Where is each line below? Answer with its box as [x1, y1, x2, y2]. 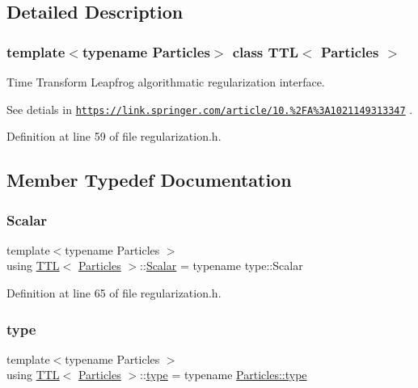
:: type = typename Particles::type [140, 366, 307, 383]
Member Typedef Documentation [6, 167, 292, 192]
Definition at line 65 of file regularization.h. [6, 285, 222, 302]
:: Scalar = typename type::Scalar [140, 257, 303, 274]
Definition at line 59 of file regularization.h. [6, 128, 222, 145]
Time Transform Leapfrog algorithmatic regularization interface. [6, 74, 325, 90]
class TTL [232, 41, 299, 61]
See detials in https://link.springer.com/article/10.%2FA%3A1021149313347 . [6, 100, 413, 117]
